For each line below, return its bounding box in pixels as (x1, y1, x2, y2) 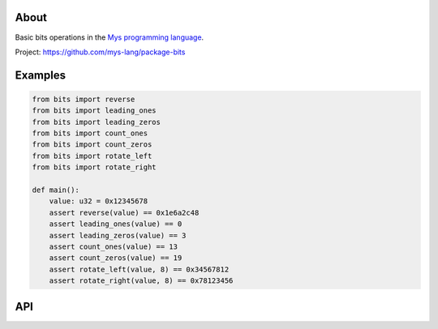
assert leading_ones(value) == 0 (49, 220, 182, 229)
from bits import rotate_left (32, 151, 152, 160)
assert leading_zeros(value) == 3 (49, 231, 187, 240)
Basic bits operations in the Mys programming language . (15, 32, 204, 42)
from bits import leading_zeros (32, 117, 161, 126)
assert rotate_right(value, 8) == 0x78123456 (49, 276, 234, 285)
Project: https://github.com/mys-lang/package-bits (15, 47, 186, 57)
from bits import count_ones (32, 129, 148, 138)
